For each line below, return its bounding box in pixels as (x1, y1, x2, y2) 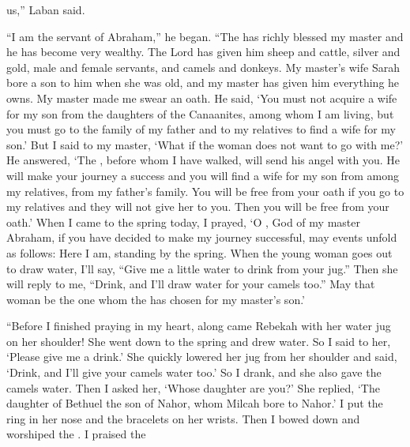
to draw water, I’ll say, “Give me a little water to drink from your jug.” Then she (6, 260, 398, 276)
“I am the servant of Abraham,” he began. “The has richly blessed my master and (6, 28, 404, 44)
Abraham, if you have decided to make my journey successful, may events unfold (6, 229, 397, 246)
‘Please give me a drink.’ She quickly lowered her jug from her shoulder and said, (6, 348, 397, 365)
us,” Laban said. (6, 2, 85, 17)
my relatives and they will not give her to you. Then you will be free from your (6, 198, 389, 215)
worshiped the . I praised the (6, 426, 146, 442)
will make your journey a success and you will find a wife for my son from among (6, 167, 400, 183)
